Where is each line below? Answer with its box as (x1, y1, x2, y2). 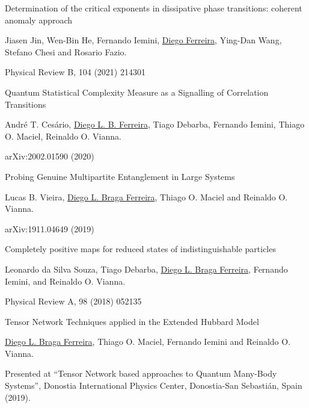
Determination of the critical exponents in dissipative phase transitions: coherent (5, 2, 302, 14)
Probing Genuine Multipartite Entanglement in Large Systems (5, 170, 235, 182)
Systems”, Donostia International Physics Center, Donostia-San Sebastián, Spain (5, 379, 302, 392)
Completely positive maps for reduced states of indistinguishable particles (5, 243, 276, 255)
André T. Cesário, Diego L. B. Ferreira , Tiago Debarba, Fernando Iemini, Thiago (5, 118, 305, 131)
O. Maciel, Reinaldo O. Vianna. (5, 129, 121, 142)
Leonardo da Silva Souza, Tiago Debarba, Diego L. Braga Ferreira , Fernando (5, 262, 288, 275)
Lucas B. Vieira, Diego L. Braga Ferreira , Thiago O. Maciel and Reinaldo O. (5, 190, 288, 203)
